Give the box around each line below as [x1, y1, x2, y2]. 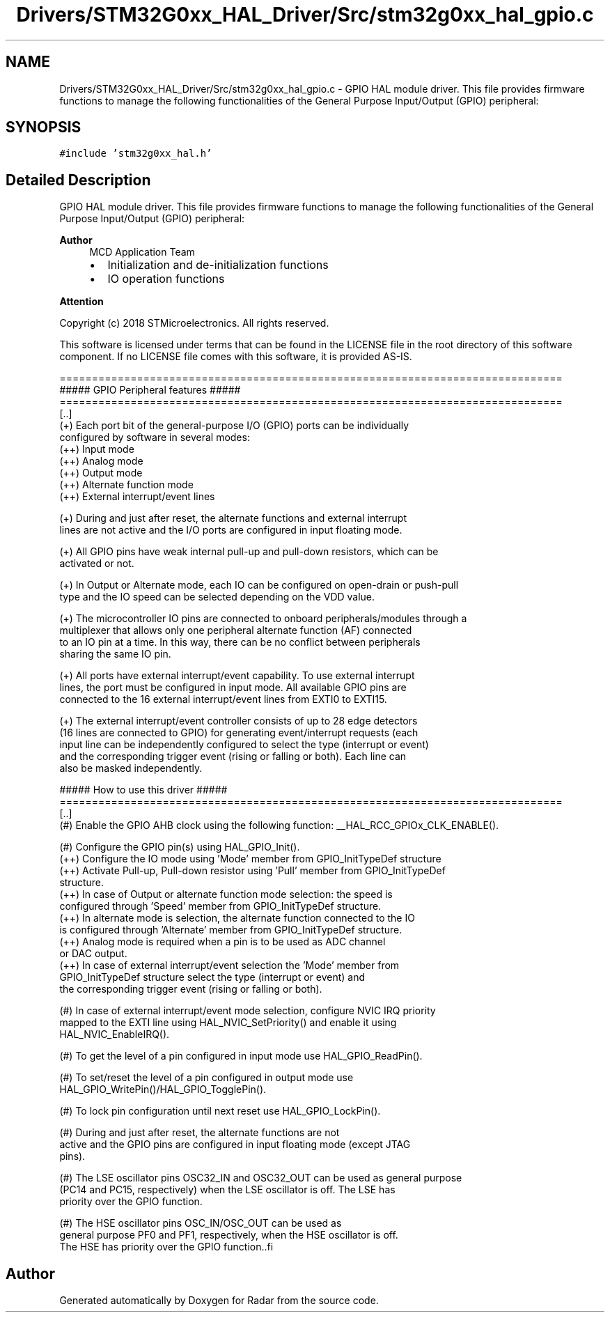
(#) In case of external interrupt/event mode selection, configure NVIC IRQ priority [59, 1005, 436, 1017]
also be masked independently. [59, 762, 203, 775]
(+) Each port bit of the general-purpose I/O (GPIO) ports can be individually [59, 419, 409, 432]
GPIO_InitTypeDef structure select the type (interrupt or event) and [59, 971, 366, 984]
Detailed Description [6, 171, 151, 189]
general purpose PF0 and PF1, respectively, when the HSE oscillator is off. [59, 1229, 398, 1241]
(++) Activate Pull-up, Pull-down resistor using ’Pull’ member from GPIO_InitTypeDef [59, 865, 446, 877]
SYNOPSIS [6, 118, 81, 137]
